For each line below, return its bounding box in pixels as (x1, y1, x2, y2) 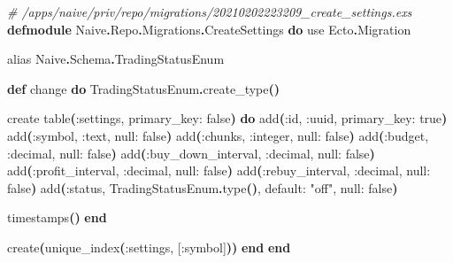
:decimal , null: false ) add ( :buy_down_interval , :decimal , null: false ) (7, 143, 375, 162)
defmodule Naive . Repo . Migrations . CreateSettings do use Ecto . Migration (7, 19, 411, 38)
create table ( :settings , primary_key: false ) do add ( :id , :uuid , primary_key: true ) (7, 109, 448, 128)
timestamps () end (7, 208, 107, 227)
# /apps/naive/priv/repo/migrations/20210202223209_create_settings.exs (7, 3, 412, 20)
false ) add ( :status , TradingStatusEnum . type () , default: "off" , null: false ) (7, 178, 398, 197)
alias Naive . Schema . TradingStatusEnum (7, 50, 225, 68)
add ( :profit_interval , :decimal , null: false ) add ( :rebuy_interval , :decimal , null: (7, 161, 431, 180)
